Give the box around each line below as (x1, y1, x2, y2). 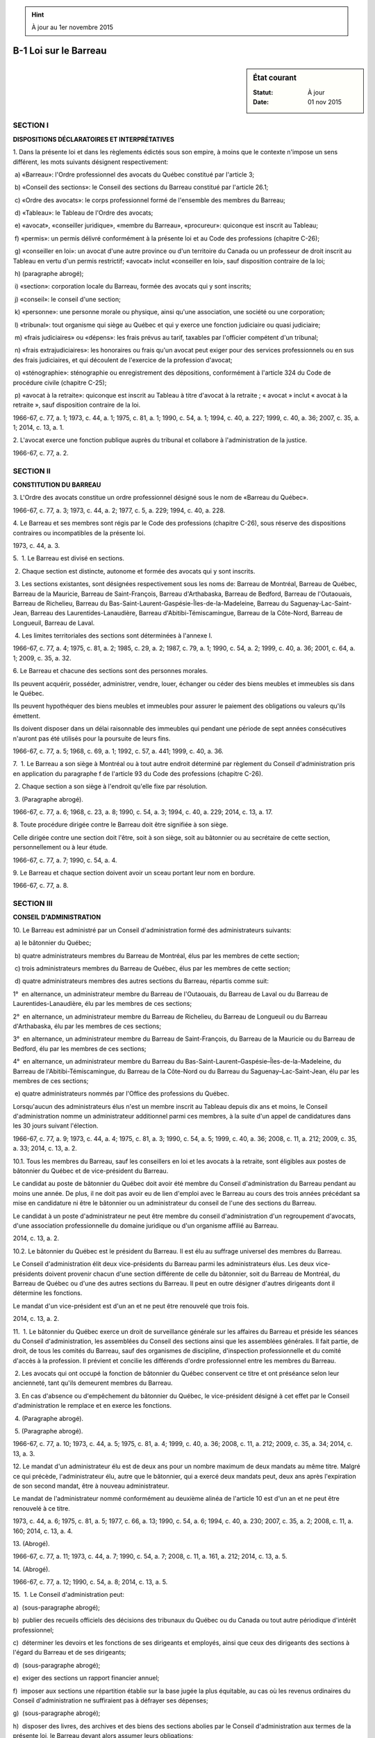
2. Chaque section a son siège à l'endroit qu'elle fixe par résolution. (14, 782, 208, 790)
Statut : (253, 88, 274, 97)
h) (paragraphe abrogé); (14, 270, 84, 278)
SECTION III (12, 899, 53, 909)
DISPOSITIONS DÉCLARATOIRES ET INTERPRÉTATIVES (12, 135, 175, 143)
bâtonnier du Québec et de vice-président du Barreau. (12, 1167, 169, 1175)
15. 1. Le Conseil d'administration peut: (12, 1591, 125, 1599)
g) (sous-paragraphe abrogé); (12, 1709, 101, 1717)
